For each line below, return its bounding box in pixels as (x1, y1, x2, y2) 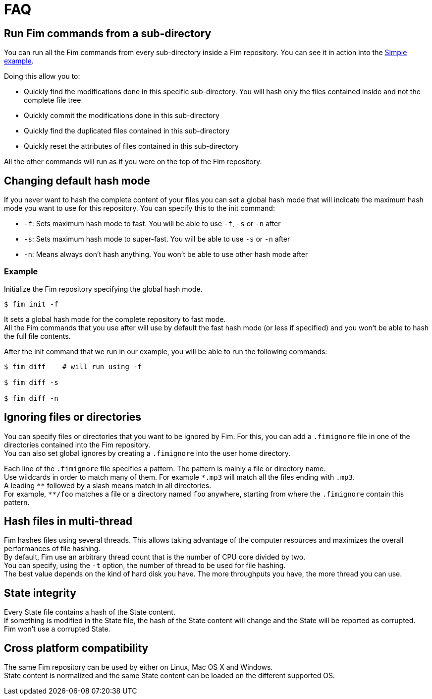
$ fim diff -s (4, 378, 58, 386)
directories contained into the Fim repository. (4, 440, 151, 449)
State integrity (4, 586, 76, 599)
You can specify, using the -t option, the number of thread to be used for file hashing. (4, 561, 286, 570)
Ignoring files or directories (4, 411, 142, 424)
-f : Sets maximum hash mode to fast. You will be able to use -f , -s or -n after (24, 219, 281, 228)
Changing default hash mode (4, 174, 150, 187)
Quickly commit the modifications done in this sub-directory (24, 111, 219, 120)
